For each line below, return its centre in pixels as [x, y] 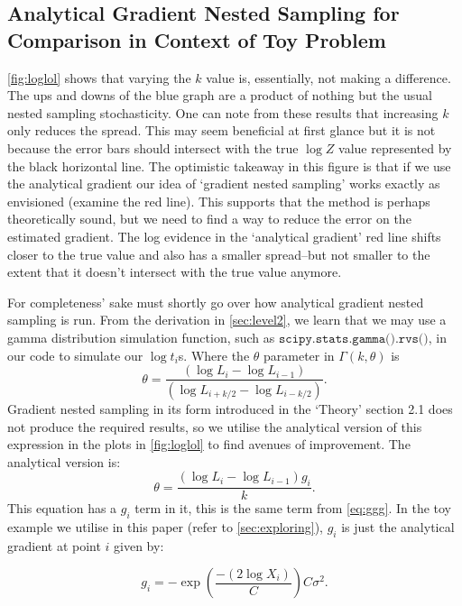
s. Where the [214, 355]
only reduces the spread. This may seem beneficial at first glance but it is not [222, 130]
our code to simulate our [75, 355]
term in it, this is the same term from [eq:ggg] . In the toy [293, 508]
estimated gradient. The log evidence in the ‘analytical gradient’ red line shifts [224, 236]
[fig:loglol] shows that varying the [99, 77]
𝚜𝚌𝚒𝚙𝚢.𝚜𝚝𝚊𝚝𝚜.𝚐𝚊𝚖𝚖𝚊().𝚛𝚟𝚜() [354, 339]
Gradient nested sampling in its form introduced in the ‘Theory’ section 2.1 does [230, 409]
